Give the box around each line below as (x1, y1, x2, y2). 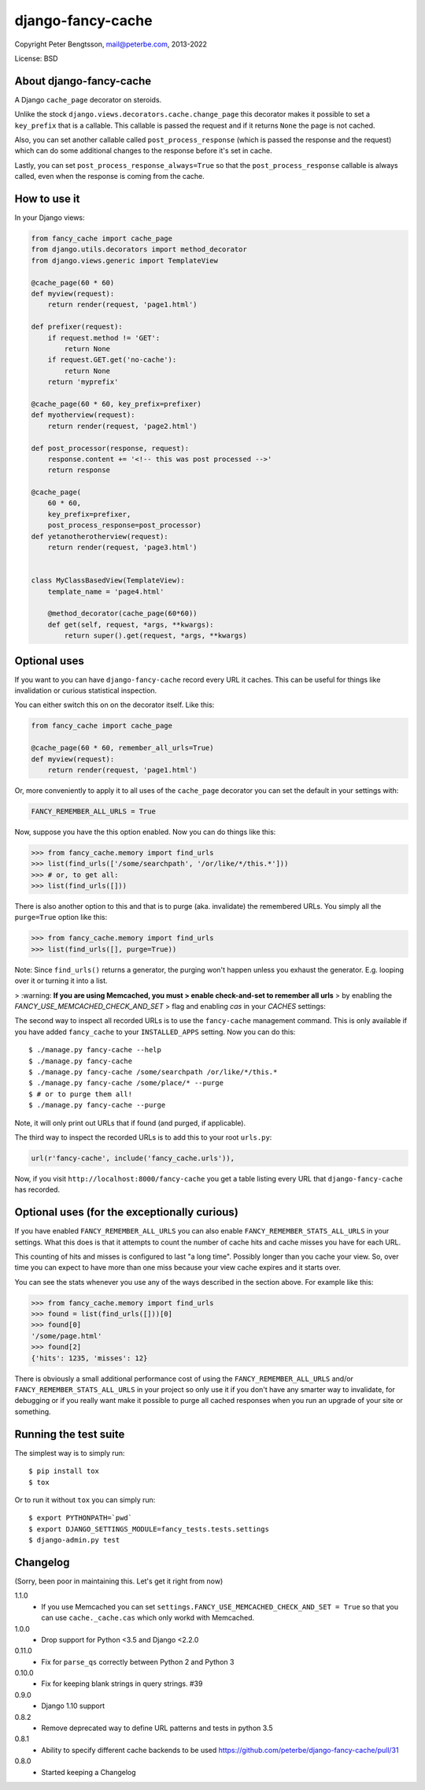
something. (14, 1407, 51, 1416)
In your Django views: (14, 213, 86, 222)
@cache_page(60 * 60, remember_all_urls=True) (31, 743, 214, 753)
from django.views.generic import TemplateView (31, 256, 218, 265)
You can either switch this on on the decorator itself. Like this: (14, 700, 215, 709)
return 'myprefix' (47, 378, 119, 386)
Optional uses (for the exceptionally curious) (14, 1206, 239, 1219)
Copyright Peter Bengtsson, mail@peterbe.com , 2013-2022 (14, 39, 208, 49)
